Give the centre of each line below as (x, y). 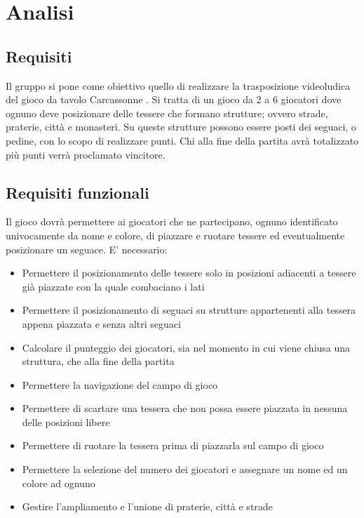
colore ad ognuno (59, 483)
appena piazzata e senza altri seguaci (101, 323)
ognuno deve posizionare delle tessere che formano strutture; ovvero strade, (167, 113)
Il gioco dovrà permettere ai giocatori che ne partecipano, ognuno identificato (172, 221)
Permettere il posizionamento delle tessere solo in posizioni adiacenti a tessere (189, 273)
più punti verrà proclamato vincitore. (86, 154)
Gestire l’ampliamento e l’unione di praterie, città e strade (147, 506)
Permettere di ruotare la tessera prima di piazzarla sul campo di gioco (173, 445)
